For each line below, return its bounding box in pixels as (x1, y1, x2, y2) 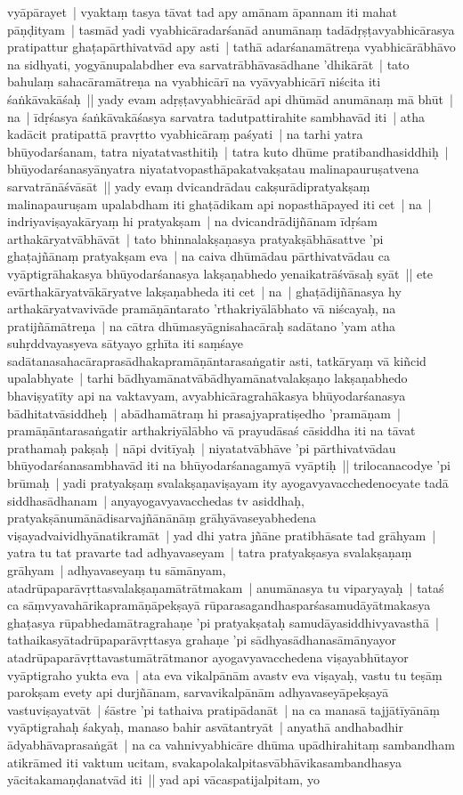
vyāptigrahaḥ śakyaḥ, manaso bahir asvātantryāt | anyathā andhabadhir (7, 718, 403, 736)
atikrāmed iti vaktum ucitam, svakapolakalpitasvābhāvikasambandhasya (7, 752, 402, 771)
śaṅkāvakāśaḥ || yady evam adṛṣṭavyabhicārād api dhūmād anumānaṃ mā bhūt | (7, 89, 453, 108)
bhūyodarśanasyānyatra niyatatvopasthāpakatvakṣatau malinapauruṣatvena (7, 159, 419, 178)
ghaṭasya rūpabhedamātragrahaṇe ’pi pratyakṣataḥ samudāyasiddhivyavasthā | (7, 612, 439, 631)
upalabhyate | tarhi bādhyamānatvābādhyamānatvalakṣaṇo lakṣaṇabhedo (7, 369, 408, 387)
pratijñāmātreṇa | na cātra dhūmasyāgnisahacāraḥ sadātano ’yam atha (7, 316, 395, 335)
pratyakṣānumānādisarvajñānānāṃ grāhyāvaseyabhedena (7, 508, 316, 527)
